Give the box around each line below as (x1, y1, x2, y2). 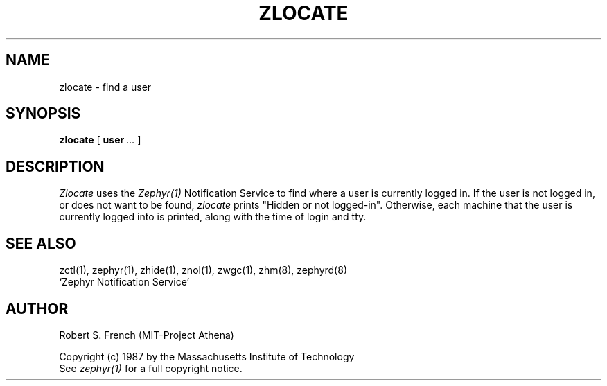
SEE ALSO (6, 234, 76, 252)
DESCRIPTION (6, 157, 105, 175)
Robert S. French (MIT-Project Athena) (59, 328, 234, 341)
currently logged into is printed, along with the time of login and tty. (59, 211, 367, 223)
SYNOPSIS (6, 105, 81, 123)
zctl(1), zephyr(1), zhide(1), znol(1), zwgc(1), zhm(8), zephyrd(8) (59, 264, 347, 277)
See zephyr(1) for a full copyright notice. (59, 362, 243, 374)
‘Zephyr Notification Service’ (59, 276, 190, 288)
